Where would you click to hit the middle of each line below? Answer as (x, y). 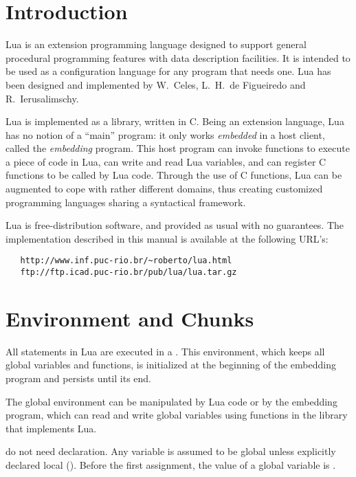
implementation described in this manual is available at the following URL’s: (167, 238)
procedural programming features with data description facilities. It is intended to (178, 57)
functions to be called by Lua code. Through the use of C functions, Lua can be (174, 175)
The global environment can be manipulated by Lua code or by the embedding (171, 401)
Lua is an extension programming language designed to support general (156, 44)
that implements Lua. (51, 428)
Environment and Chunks (130, 318)
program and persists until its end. (79, 378)
